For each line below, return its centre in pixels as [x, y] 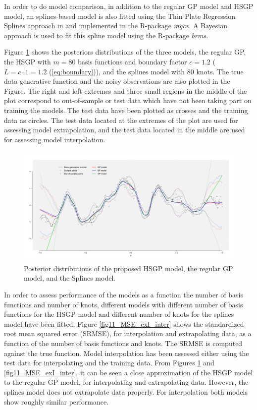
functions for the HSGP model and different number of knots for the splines [119, 314]
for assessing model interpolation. [55, 139]
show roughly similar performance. [56, 401]
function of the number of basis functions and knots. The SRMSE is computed [123, 343]
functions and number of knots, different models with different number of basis [124, 304]
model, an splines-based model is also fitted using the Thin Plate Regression [120, 16]
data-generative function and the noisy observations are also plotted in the [117, 81]
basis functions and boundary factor [132, 61]
